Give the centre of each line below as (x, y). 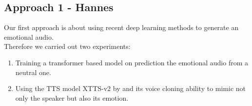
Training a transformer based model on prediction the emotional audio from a (132, 62)
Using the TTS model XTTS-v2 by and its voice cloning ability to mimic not (131, 88)
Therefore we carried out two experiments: (67, 46)
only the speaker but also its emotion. (72, 98)
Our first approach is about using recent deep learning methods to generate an (121, 27)
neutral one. (33, 72)
